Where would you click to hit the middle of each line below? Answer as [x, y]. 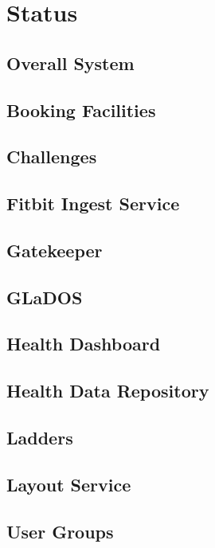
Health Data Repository [108, 391]
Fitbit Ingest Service [93, 204]
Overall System [70, 63]
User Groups [60, 531]
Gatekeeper [55, 250]
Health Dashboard [84, 344]
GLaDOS [45, 297]
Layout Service [69, 484]
